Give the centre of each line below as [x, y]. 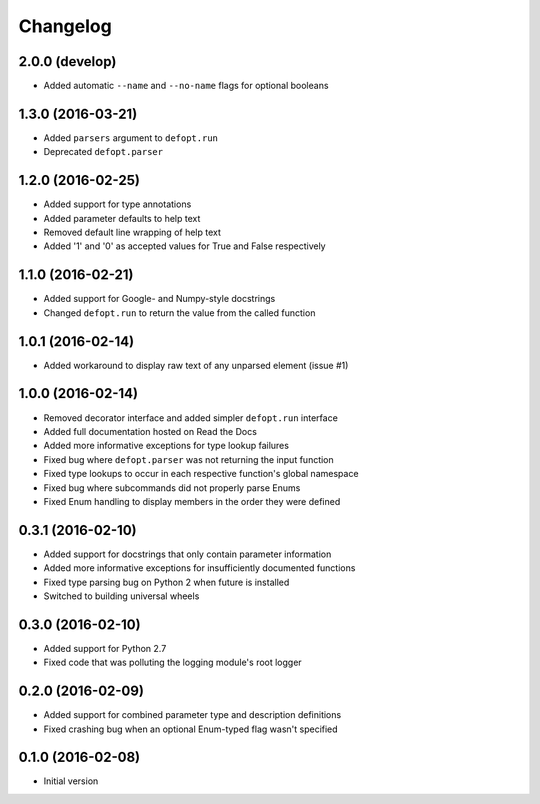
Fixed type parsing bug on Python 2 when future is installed [166, 582]
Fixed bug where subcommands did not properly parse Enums [172, 487]
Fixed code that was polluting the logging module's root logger [172, 662]
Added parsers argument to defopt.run [131, 137]
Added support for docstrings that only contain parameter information [187, 554]
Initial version [71, 781]
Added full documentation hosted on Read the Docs [150, 431]
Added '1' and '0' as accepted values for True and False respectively [184, 246]
